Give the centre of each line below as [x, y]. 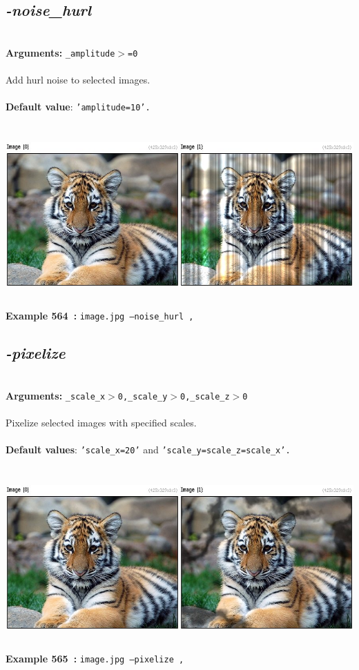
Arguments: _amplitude [60, 52]
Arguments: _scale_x [56, 395]
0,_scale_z [205, 396]
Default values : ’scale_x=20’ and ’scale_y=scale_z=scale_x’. [148, 449]
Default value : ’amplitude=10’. [78, 107]
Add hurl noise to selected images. [78, 80]
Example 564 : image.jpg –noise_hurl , [100, 316]
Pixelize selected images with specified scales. [101, 422]
